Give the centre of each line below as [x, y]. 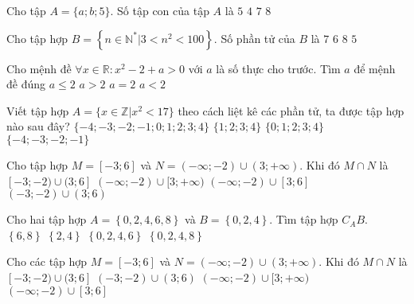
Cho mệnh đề [39, 68]
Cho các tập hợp [47, 261]
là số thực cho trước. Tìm [278, 68]
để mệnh [375, 68]
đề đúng [26, 84]
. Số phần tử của [254, 38]
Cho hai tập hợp [47, 219]
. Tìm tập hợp [304, 219]
